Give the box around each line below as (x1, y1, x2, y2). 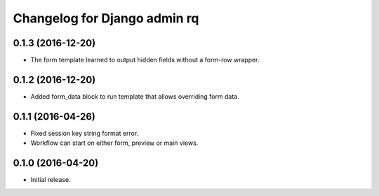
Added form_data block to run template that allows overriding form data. (30, 92, 239, 101)
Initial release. (30, 176, 71, 184)
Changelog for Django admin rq (13, 10, 199, 26)
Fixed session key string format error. (30, 129, 139, 137)
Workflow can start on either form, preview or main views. (30, 139, 199, 147)
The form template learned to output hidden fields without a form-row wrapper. (30, 56, 260, 64)
